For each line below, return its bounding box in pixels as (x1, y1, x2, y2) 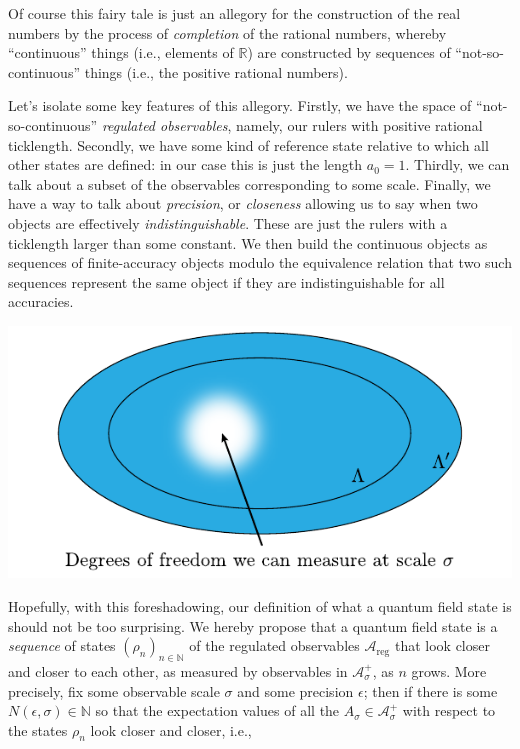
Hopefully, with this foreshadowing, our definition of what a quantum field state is (8, 595, 512, 616)
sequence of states (8, 635, 116, 656)
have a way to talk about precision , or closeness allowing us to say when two (8, 193, 478, 214)
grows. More (411, 660, 487, 681)
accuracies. (8, 291, 74, 312)
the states (8, 719, 68, 740)
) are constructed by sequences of (247, 42, 451, 63)
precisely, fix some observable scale (8, 680, 220, 701)
